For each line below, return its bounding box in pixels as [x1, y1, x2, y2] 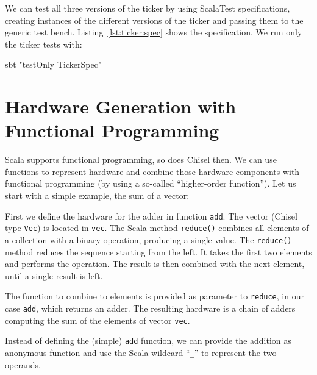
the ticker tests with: [5, 37, 82, 50]
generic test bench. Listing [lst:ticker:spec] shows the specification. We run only [5, 26, 302, 38]
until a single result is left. [5, 269, 103, 282]
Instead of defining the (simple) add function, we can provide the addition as [5, 334, 291, 347]
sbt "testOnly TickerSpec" [5, 58, 102, 71]
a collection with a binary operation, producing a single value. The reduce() [5, 233, 292, 246]
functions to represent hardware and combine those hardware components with [5, 165, 300, 177]
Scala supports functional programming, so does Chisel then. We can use [5, 153, 277, 166]
